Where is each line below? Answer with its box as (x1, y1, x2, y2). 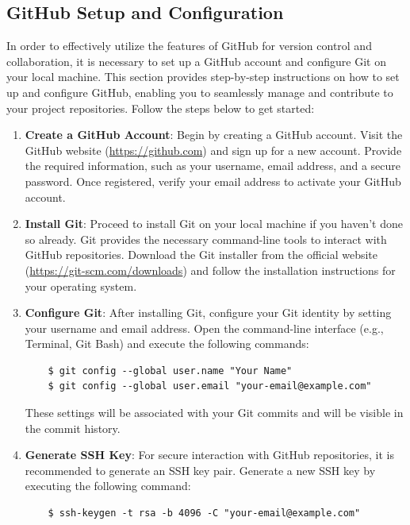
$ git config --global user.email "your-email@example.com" (48, 380, 372, 392)
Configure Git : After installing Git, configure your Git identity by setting (25, 304, 392, 321)
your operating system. (25, 277, 137, 294)
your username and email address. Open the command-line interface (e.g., (25, 319, 384, 336)
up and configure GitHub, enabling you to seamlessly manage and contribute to (6, 83, 393, 100)
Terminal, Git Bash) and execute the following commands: (25, 335, 309, 352)
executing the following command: (25, 477, 191, 494)
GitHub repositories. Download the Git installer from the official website (25, 246, 377, 263)
